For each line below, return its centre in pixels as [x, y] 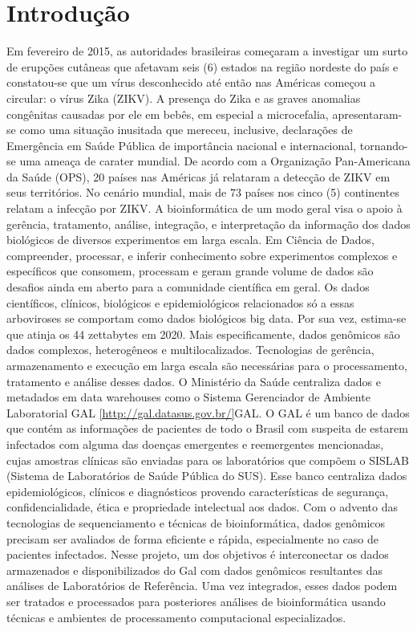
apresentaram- [367, 114]
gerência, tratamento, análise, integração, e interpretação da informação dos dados [208, 224]
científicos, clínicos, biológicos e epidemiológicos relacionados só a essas [180, 302]
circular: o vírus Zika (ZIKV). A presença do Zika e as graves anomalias [184, 98]
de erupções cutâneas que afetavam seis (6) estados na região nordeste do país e [202, 66]
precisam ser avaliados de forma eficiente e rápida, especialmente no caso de [193, 538]
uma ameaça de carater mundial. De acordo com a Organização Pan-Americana [215, 161]
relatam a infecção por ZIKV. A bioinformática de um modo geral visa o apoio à [204, 208]
